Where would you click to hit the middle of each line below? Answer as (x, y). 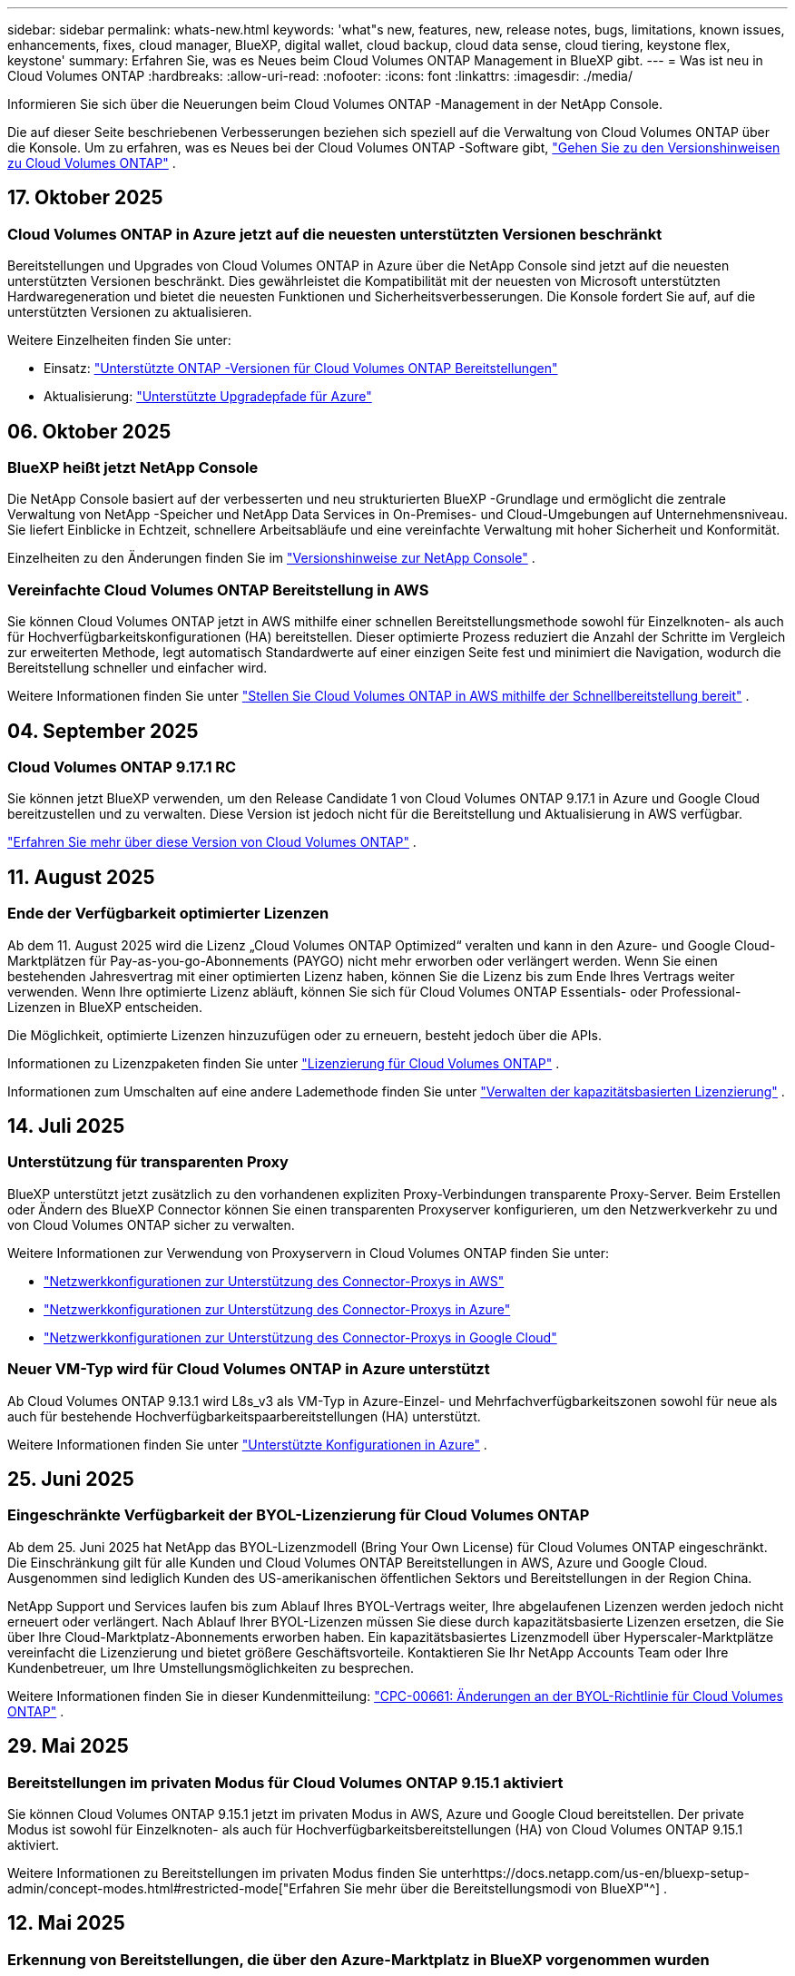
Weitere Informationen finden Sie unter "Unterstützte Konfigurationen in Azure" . (247, 1444)
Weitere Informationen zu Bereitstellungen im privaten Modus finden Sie (222, 1873)
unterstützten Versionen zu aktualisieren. (130, 312)
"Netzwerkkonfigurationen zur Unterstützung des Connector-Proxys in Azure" (277, 1309)
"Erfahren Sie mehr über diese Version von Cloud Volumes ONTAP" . (212, 842)
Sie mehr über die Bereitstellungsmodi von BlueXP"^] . (505, 1889)
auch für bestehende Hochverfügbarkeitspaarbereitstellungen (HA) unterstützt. (244, 1416)
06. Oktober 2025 (89, 431)
